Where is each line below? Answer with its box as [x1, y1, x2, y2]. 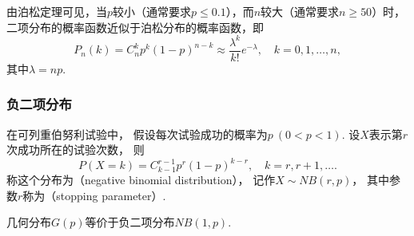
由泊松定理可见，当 [6, 3, 107, 19]
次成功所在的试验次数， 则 [6, 141, 145, 158]
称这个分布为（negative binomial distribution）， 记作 [6, 171, 276, 188]
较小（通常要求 [113, 3, 192, 19]
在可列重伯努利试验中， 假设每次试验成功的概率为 [6, 125, 268, 142]
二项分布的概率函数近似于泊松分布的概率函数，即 [6, 18, 264, 35]
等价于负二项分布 [85, 214, 175, 230]
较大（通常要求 [261, 3, 340, 19]
